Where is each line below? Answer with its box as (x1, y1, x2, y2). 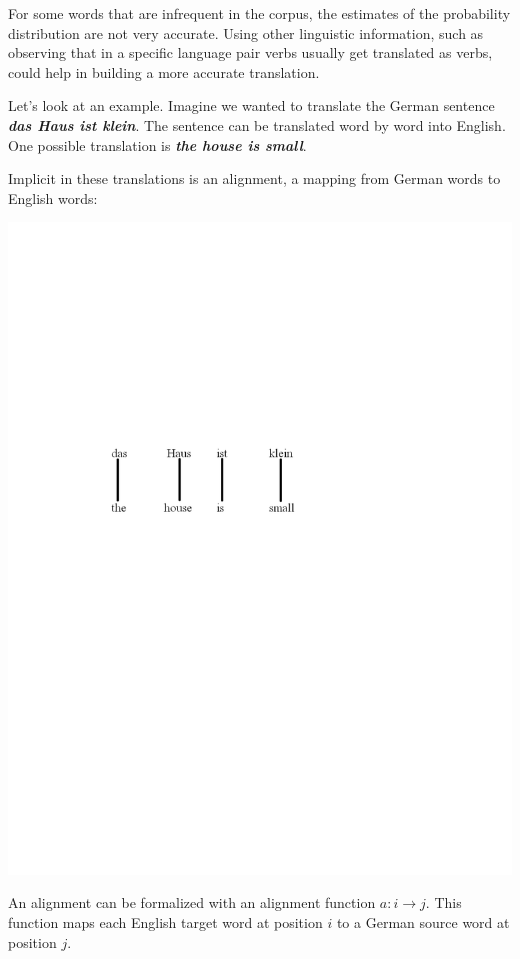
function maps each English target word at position (8, 911, 323, 932)
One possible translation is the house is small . (8, 134, 307, 155)
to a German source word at (336, 911, 510, 932)
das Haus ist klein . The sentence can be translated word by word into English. (8, 114, 506, 135)
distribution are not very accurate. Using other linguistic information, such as (8, 22, 484, 43)
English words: (8, 187, 98, 208)
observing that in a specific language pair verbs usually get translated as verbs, (8, 42, 493, 63)
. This (425, 892, 462, 913)
